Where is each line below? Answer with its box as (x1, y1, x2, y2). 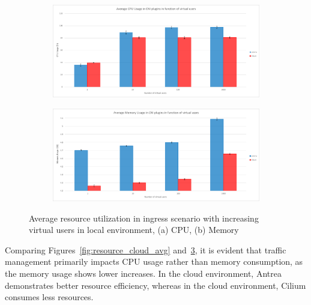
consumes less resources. (5, 291, 94, 303)
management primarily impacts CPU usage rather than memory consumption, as (5, 255, 303, 268)
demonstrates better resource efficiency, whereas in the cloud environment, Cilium (5, 279, 306, 291)
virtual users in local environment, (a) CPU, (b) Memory (29, 223, 239, 236)
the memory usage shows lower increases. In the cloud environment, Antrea (5, 267, 282, 279)
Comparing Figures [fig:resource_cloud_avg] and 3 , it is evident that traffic (5, 243, 286, 256)
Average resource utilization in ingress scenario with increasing (29, 211, 259, 224)
